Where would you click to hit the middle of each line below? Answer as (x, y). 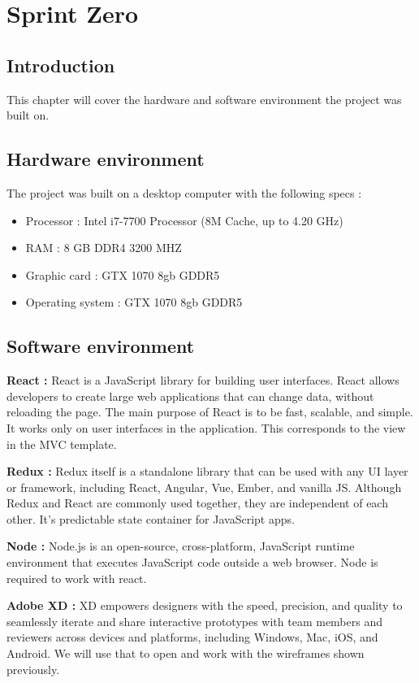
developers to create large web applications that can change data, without (190, 396)
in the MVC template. (62, 444)
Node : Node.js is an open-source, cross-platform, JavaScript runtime (181, 546)
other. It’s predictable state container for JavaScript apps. (151, 518)
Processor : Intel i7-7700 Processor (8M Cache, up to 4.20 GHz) (184, 220)
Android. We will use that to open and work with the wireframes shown (186, 653)
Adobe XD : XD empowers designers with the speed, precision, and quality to (205, 605)
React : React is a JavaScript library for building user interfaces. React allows (203, 380)
